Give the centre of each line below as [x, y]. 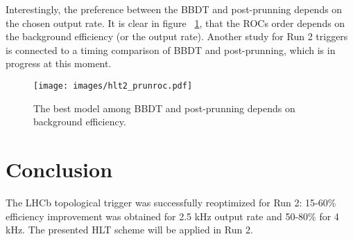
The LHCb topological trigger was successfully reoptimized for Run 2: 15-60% [171, 202]
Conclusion [59, 169]
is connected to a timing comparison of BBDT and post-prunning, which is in [171, 50]
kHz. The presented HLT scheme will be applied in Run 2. [129, 230]
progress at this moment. [59, 63]
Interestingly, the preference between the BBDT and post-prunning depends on [174, 9]
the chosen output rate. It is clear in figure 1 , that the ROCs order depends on [175, 23]
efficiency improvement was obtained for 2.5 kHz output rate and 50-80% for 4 [172, 216]
